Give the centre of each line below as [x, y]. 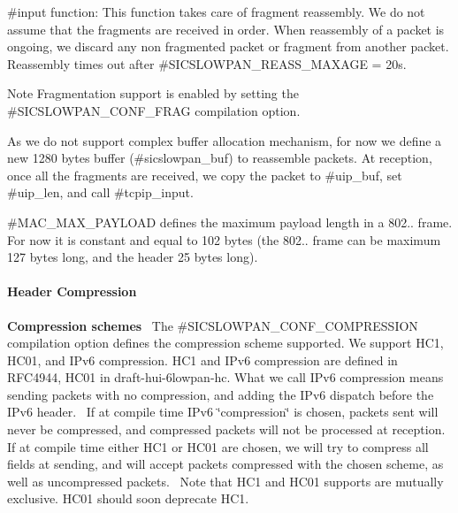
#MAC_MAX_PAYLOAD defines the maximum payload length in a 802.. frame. [230, 222]
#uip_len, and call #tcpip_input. [100, 192]
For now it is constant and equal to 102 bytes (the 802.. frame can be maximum [224, 239]
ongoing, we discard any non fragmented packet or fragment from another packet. [228, 46]
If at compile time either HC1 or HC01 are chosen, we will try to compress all [218, 446]
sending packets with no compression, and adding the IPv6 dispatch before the [221, 394]
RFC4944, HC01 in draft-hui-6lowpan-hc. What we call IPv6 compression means [225, 377]
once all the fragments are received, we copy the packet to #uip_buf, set [205, 175]
